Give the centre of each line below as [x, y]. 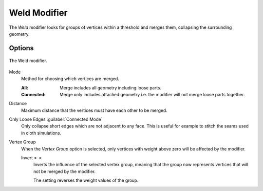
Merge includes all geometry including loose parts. [111, 87]
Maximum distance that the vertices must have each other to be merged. [94, 110]
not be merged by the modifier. [65, 171]
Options [21, 48]
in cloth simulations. [41, 133]
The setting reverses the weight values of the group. [86, 180]
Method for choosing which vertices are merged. [70, 79]
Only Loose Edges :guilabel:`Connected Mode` [56, 119]
